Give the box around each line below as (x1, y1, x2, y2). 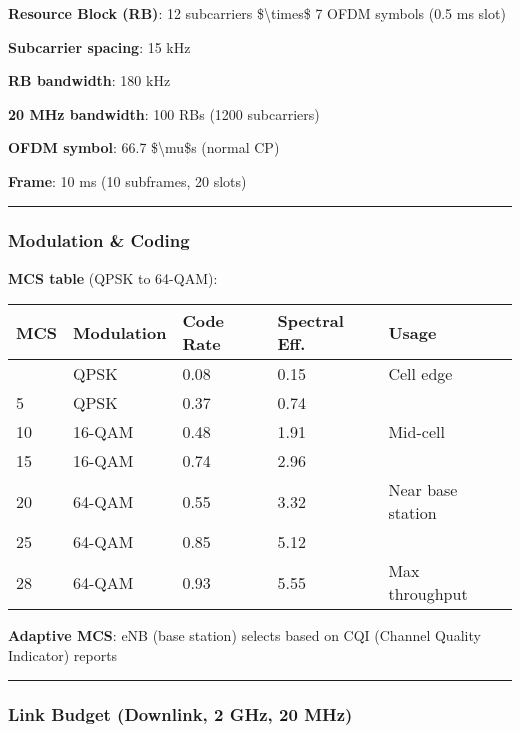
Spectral (277, 309, 344, 333)
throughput (388, 582, 468, 606)
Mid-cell (388, 420, 445, 444)
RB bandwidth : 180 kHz (8, 70, 171, 91)
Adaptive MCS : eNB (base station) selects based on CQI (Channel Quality (8, 625, 481, 646)
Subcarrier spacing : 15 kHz (8, 36, 191, 57)
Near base (388, 478, 458, 502)
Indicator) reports (8, 644, 118, 665)
